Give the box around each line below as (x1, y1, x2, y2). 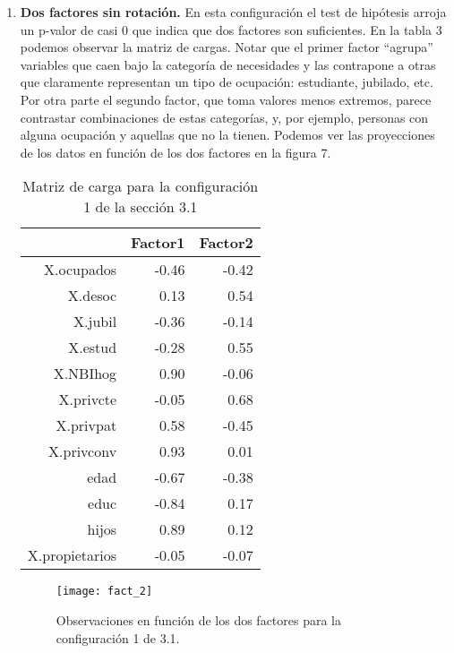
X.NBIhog (53, 363, 117, 384)
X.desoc (67, 285, 117, 306)
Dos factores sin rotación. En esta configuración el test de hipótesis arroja (20, 3, 447, 21)
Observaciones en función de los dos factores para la (56, 611, 342, 629)
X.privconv (48, 441, 117, 462)
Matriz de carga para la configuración (22, 176, 259, 197)
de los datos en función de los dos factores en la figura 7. (20, 142, 331, 161)
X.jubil (73, 311, 117, 332)
